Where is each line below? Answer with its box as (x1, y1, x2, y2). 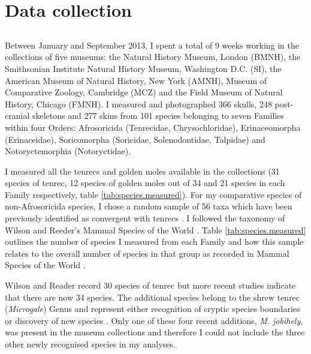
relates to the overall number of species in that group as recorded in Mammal (5, 247, 289, 259)
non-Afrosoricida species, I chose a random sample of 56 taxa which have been (5, 200, 292, 212)
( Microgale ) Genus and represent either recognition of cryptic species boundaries (5, 302, 300, 315)
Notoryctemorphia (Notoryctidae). (5, 145, 131, 157)
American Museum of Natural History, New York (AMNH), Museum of (5, 74, 267, 86)
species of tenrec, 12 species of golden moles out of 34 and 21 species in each (5, 176, 285, 189)
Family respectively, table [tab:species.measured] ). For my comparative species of (5, 188, 302, 200)
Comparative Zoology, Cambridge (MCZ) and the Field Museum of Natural (5, 86, 283, 98)
